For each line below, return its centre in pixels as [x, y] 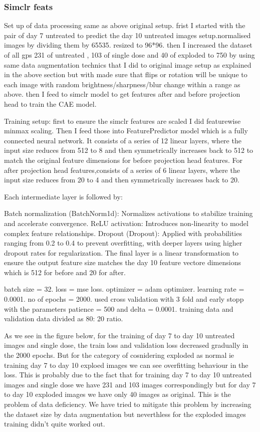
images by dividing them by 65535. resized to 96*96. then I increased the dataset [128, 45]
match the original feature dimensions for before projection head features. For [123, 160]
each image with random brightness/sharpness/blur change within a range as [122, 84]
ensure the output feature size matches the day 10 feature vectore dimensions [122, 262]
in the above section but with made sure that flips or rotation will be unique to [126, 74]
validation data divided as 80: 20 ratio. [64, 318]
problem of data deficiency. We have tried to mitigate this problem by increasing [128, 404]
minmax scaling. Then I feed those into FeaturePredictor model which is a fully [126, 131]
